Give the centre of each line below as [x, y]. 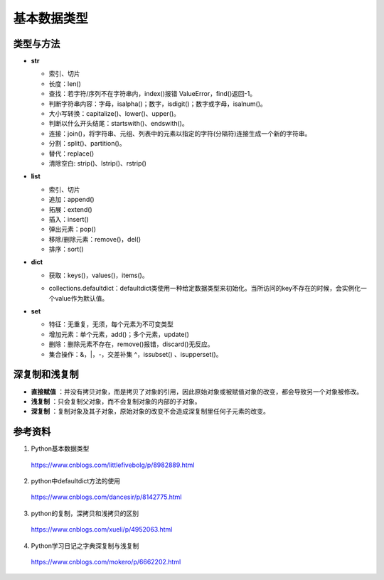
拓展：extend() [70, 209]
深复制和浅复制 [46, 374]
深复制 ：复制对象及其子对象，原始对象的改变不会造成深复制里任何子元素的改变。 [150, 412]
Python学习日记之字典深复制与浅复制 [85, 546]
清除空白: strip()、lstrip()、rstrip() [98, 163]
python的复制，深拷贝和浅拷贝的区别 [85, 513]
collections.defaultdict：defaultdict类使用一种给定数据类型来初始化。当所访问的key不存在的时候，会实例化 [205, 289]
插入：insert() [69, 219]
